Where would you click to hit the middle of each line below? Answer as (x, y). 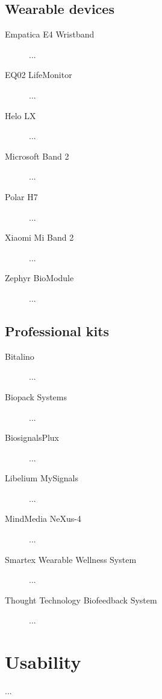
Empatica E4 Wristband (50, 34)
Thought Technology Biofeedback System (81, 600)
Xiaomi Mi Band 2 (39, 237)
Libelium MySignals (42, 478)
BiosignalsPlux (32, 437)
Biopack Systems (36, 396)
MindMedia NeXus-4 (43, 519)
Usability (43, 662)
